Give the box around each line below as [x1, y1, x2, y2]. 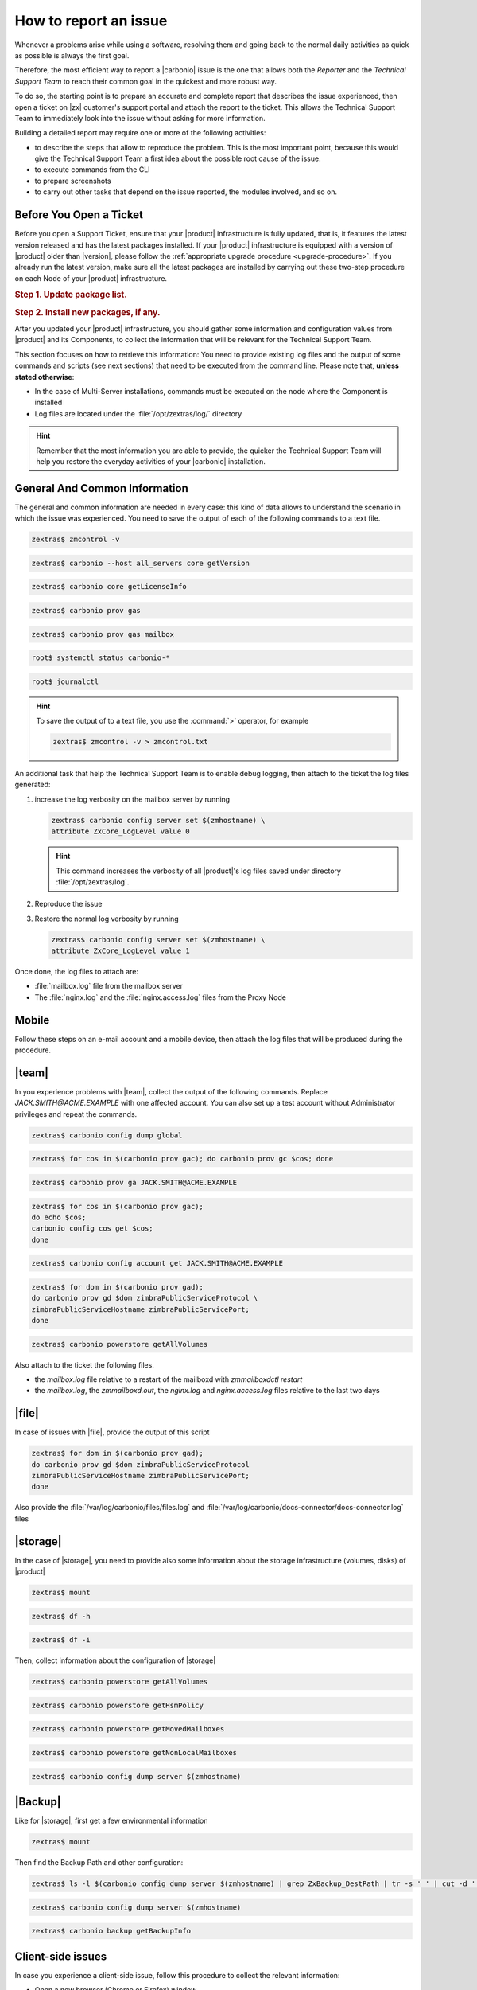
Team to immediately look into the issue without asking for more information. [14, 113, 266, 123]
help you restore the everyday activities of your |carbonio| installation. [36, 456, 266, 466]
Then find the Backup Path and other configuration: [14, 1858, 184, 1867]
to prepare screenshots [34, 176, 111, 185]
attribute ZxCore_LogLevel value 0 [51, 827, 190, 836]
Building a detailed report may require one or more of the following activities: [14, 128, 266, 138]
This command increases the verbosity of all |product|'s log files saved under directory [56, 866, 342, 876]
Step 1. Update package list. [14, 289, 127, 300]
